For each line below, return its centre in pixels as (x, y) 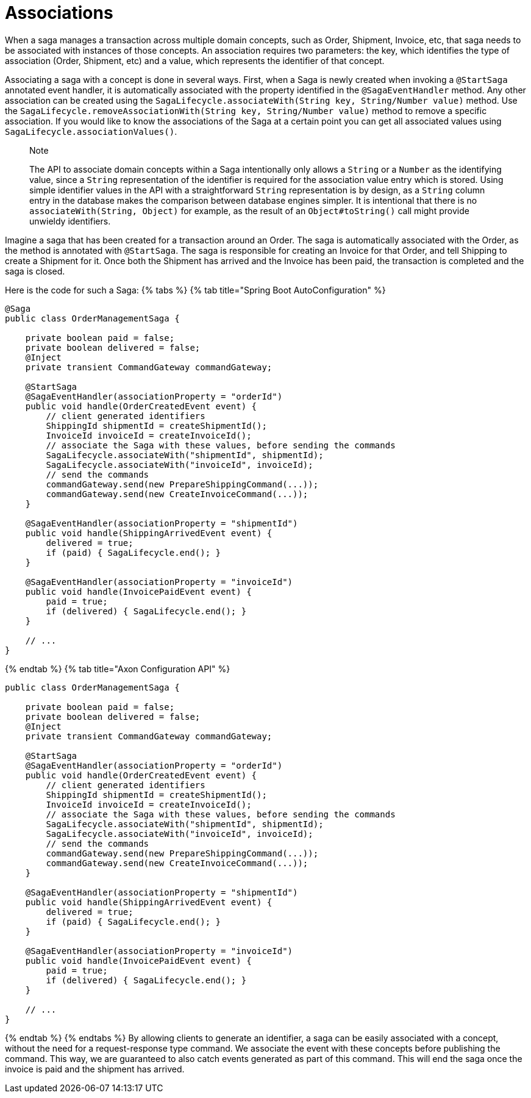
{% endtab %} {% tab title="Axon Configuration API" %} (118, 669)
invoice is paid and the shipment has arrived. (95, 1069)
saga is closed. (35, 271)
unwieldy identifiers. (70, 221)
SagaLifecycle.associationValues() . (91, 131)
